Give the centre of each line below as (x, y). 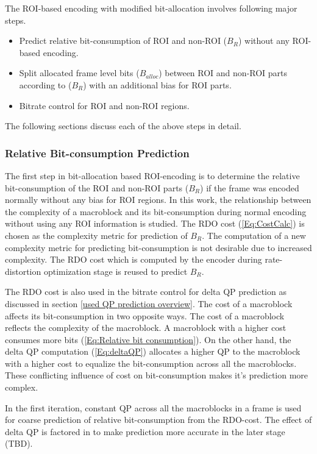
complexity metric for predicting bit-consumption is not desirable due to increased (158, 247)
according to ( (45, 84)
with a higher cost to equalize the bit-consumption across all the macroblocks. (151, 363)
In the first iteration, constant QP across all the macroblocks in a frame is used (153, 407)
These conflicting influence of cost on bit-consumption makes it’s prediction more (157, 375)
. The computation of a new (254, 235)
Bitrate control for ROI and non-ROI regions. (104, 105)
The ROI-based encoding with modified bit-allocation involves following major (151, 8)
